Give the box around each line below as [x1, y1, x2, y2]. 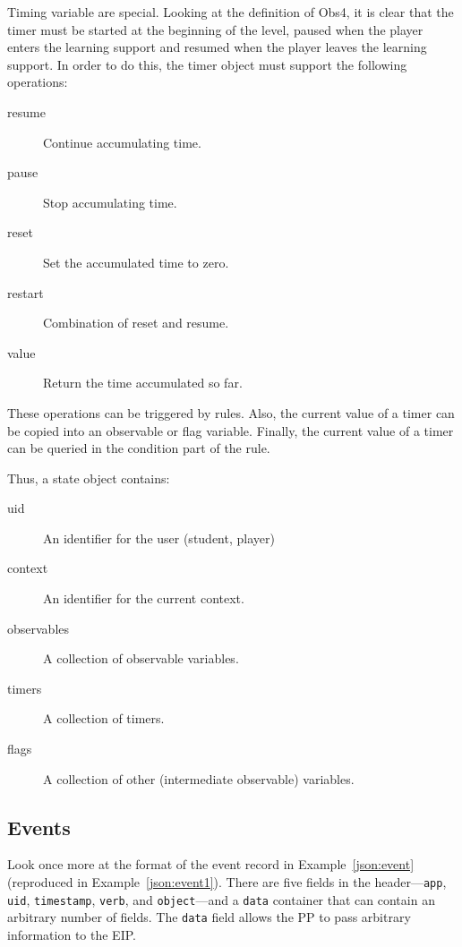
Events [7, 813, 71, 840]
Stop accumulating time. [43, 192, 177, 211]
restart [7, 283, 44, 302]
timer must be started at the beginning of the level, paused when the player [7, 20, 423, 38]
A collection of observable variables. [43, 649, 239, 668]
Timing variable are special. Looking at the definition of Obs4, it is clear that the [7, 3, 454, 21]
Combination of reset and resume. [43, 313, 229, 332]
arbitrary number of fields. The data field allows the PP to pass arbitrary [7, 908, 411, 926]
